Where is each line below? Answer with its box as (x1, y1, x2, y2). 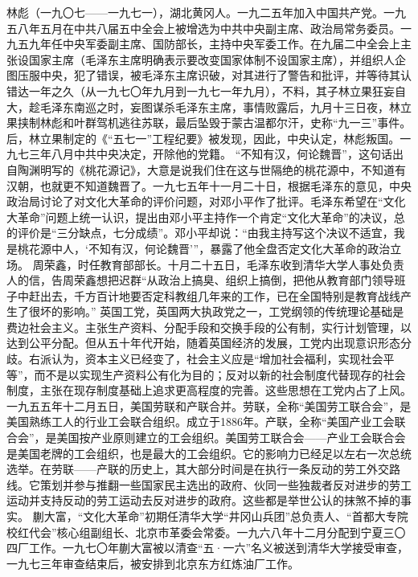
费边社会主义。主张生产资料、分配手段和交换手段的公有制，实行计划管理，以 (6, 318, 412, 335)
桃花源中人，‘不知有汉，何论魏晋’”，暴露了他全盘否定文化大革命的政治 (17, 239, 391, 256)
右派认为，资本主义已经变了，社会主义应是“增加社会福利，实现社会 (28, 350, 383, 367)
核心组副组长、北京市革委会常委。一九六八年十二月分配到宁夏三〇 (56, 523, 406, 540)
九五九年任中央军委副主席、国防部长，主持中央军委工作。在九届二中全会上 (6, 35, 400, 52)
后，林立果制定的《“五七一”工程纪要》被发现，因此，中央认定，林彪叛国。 (6, 129, 400, 146)
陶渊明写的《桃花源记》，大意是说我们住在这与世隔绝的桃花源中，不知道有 (17, 161, 406, 178)
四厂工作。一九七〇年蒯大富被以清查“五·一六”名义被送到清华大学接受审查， (6, 539, 409, 556)
